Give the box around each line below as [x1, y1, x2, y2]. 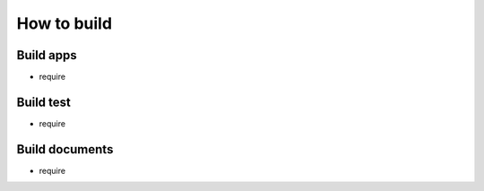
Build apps [16, 48, 77, 63]
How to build [16, 13, 112, 33]
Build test [16, 94, 72, 109]
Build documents [16, 142, 114, 157]
